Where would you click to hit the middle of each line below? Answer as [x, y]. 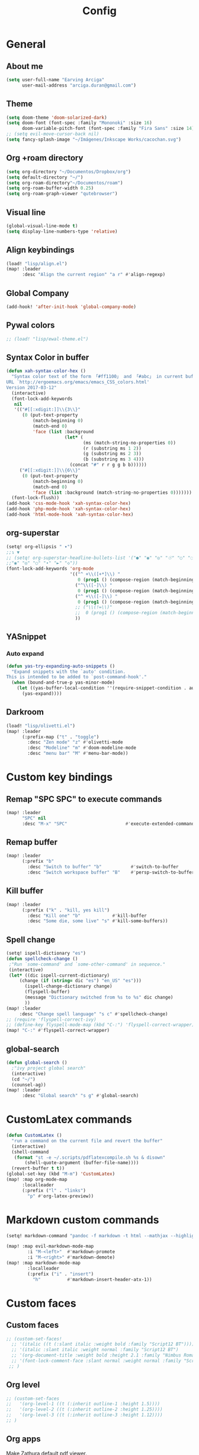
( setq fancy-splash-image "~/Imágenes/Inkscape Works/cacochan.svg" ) [94, 140]
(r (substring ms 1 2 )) [112, 448]
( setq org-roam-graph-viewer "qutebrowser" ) [62, 194]
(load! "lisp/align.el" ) [37, 263]
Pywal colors [31, 325]
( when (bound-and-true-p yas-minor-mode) [63, 683]
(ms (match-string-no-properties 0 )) [129, 443]
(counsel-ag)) [29, 1085]
